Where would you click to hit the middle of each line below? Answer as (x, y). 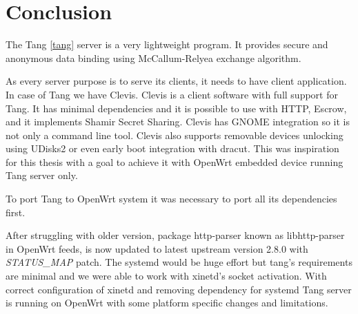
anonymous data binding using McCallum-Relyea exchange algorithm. (153, 57)
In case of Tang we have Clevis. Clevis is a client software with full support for (172, 94)
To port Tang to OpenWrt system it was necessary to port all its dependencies (171, 199)
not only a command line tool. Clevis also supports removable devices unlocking (175, 135)
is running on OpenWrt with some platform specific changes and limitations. (167, 303)
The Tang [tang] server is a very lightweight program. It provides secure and (167, 44)
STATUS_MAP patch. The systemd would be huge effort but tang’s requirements (179, 262)
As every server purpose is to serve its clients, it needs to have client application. (176, 81)
